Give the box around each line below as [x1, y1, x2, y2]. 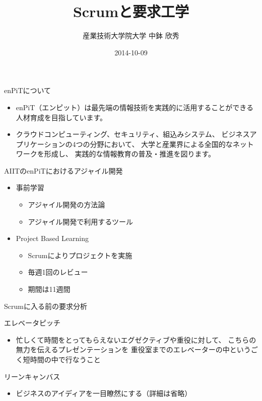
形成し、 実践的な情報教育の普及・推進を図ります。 [44, 148, 216, 159]
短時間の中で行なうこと [23, 354, 101, 364]
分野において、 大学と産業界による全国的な [90, 138, 233, 149]
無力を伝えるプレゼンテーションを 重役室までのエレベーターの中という [16, 344, 251, 355]
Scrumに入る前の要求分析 [4, 300, 87, 311]
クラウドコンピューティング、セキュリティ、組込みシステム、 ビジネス [16, 129, 250, 139]
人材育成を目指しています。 [16, 112, 107, 122]
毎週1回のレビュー [28, 267, 88, 277]
